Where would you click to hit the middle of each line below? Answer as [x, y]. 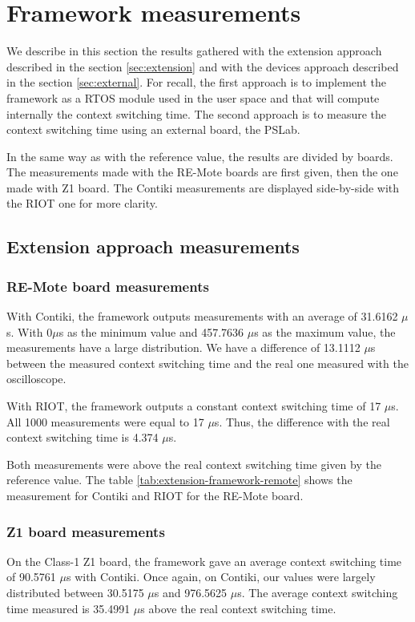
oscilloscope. [36, 379]
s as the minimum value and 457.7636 [151, 331]
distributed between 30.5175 [75, 592]
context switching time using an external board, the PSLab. [153, 129]
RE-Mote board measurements [108, 286]
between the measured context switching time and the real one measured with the [207, 363]
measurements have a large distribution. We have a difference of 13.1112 [183, 347]
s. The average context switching [318, 592]
